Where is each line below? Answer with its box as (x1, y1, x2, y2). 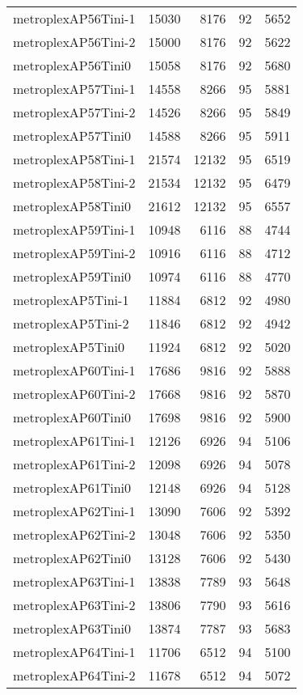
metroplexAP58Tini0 (13, 197, 132, 215)
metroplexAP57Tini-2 (13, 103, 136, 121)
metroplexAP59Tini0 (13, 267, 132, 286)
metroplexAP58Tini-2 (13, 173, 136, 192)
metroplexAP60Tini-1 (13, 361, 136, 379)
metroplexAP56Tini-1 (13, 9, 136, 28)
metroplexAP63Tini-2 (13, 595, 136, 614)
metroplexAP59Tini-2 (13, 244, 136, 262)
